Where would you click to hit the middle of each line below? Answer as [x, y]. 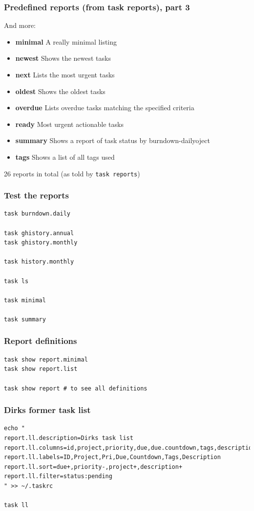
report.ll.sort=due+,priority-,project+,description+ [93, 467]
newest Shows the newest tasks [63, 58]
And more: [20, 25]
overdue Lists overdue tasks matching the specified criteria [105, 108]
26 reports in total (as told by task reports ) [72, 173]
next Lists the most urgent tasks [65, 74]
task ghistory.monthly [41, 243]
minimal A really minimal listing [66, 41]
